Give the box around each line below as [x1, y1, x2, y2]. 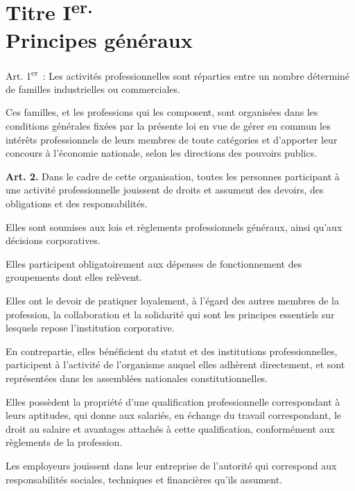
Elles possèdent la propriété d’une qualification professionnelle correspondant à [6, 394, 340, 408]
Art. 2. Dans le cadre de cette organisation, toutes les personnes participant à [6, 169, 340, 183]
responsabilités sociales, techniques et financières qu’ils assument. [6, 472, 283, 486]
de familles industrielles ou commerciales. [6, 81, 180, 96]
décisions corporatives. [6, 233, 101, 248]
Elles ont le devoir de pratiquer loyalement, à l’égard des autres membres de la [6, 293, 339, 308]
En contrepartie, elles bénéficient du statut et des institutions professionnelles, [6, 343, 338, 358]
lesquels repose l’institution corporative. [6, 320, 175, 335]
